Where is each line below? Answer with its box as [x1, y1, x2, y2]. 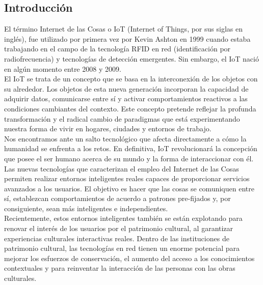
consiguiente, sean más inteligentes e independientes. [4, 203, 168, 213]
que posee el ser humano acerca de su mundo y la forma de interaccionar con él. [4, 153, 254, 163]
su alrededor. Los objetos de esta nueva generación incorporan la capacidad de [4, 83, 249, 94]
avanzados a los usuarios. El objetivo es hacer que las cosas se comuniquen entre [4, 183, 254, 193]
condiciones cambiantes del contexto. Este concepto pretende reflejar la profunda [4, 103, 256, 113]
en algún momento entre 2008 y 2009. [4, 63, 121, 74]
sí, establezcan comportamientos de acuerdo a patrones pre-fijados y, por [4, 193, 231, 204]
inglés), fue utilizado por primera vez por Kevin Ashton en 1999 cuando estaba [4, 33, 251, 44]
